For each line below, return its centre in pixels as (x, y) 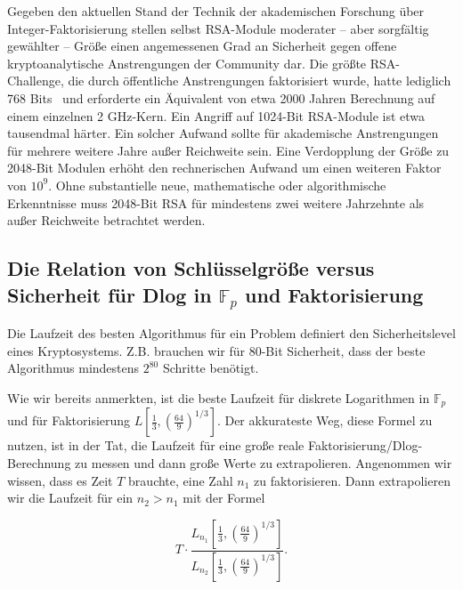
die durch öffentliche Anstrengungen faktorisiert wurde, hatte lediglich (260, 81)
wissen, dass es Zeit (60, 480)
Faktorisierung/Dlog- (365, 445)
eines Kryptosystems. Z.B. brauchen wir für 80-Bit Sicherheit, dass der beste (216, 350)
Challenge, (36, 81)
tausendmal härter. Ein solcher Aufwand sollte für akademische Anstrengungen (223, 133)
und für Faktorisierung (69, 420)
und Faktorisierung (334, 294)
